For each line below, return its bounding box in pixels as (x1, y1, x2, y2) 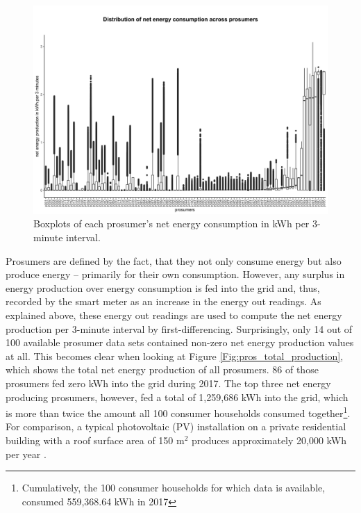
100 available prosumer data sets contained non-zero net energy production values (6, 335, 354, 350)
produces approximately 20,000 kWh (192, 432, 347, 447)
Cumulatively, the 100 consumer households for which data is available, (22, 480, 326, 495)
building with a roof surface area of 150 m (6, 432, 185, 447)
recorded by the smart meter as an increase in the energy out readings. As (6, 294, 321, 309)
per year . (6, 446, 47, 461)
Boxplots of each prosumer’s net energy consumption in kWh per (33, 216, 310, 231)
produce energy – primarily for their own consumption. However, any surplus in (6, 267, 345, 282)
